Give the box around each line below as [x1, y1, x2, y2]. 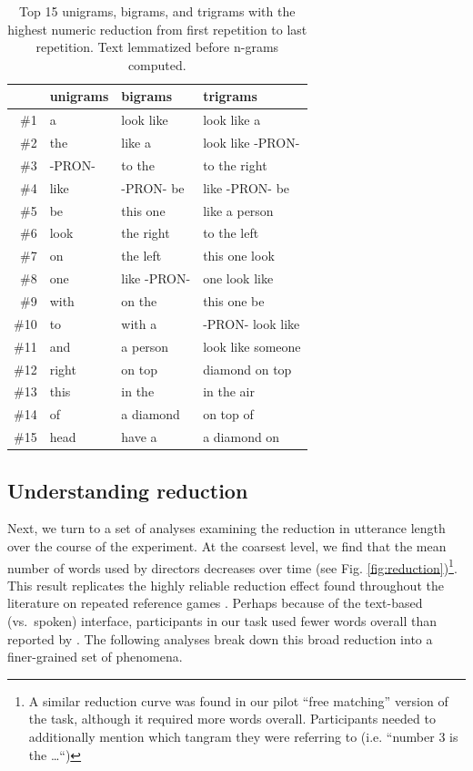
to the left [203, 223, 259, 242]
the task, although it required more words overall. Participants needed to [28, 709, 436, 728]
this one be [203, 291, 265, 310]
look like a [203, 110, 261, 129]
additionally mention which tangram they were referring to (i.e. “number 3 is [28, 726, 458, 745]
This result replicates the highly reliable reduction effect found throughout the [7, 575, 444, 594]
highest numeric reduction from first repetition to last [7, 19, 307, 38]
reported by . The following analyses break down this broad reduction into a [7, 629, 433, 648]
